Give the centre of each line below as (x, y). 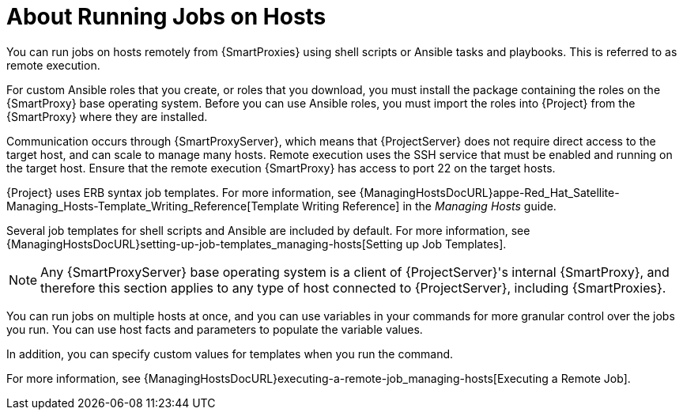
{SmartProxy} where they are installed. (107, 116)
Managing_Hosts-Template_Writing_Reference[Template (153, 206)
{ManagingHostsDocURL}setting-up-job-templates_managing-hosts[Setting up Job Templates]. (257, 244)
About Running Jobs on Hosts (166, 17)
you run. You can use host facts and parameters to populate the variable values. (215, 329)
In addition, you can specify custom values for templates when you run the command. (230, 354)
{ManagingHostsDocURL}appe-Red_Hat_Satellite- (489, 192)
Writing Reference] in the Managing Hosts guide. (429, 206)
